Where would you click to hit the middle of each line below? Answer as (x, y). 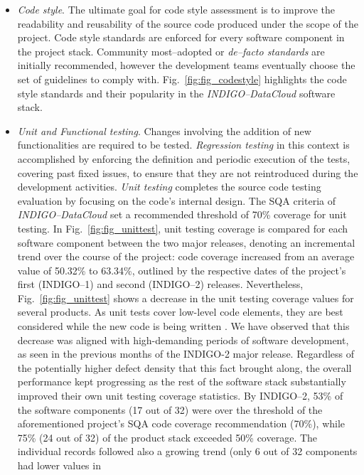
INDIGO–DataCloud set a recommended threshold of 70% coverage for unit (182, 214)
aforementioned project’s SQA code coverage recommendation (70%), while (181, 423)
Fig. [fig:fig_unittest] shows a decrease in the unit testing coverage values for (186, 298)
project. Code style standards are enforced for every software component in (181, 37)
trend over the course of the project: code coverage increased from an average (186, 256)
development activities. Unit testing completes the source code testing (169, 187)
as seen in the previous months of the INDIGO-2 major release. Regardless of (186, 354)
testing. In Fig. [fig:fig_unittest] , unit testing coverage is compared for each (182, 228)
